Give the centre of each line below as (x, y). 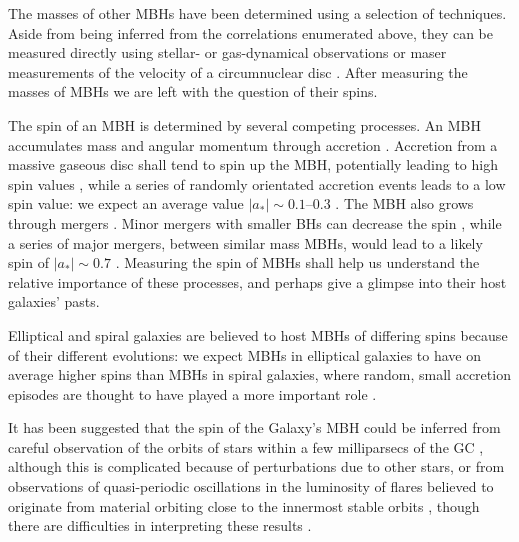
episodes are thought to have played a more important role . (192, 393)
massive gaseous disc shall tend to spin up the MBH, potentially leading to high (253, 164)
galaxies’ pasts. (54, 301)
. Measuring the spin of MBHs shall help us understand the (297, 262)
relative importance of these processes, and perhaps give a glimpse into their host (257, 281)
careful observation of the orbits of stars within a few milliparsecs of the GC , (246, 446)
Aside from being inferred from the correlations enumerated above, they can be (250, 32)
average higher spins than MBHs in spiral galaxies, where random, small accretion (259, 374)
